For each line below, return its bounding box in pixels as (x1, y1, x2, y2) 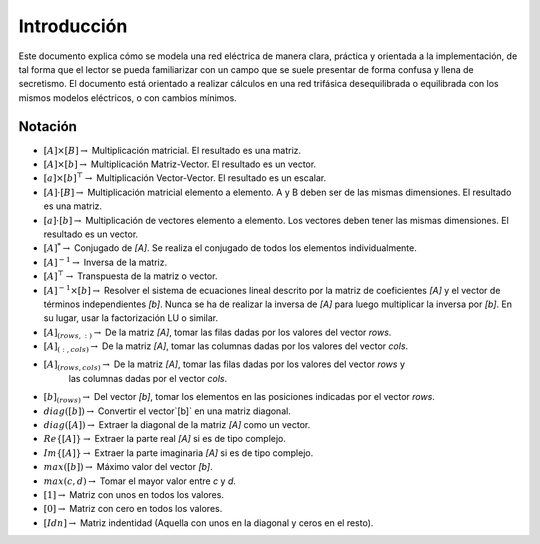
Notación (18, 118, 77, 135)
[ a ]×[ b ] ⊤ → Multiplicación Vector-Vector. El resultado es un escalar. (43, 171, 327, 184)
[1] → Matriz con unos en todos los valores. (43, 489, 225, 500)
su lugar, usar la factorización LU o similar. (43, 312, 219, 324)
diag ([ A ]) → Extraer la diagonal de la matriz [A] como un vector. (43, 419, 311, 431)
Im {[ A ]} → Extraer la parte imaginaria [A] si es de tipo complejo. (43, 446, 314, 459)
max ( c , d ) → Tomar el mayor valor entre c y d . (43, 475, 237, 487)
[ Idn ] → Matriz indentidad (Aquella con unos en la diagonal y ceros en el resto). (43, 516, 374, 529)
